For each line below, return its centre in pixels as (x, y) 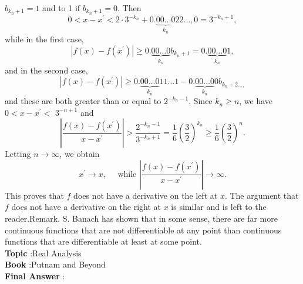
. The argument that (262, 195)
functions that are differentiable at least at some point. (103, 241)
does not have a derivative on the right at (86, 207)
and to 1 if (61, 8)
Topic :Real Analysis (43, 253)
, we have (256, 101)
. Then (129, 8)
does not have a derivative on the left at (146, 195)
